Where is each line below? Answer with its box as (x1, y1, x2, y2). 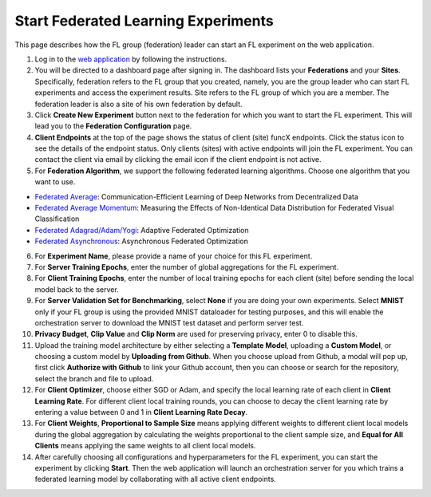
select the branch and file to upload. (34, 373, 154, 383)
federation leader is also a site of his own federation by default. (34, 99, 243, 108)
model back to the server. (34, 284, 119, 294)
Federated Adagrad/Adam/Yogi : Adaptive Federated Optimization (34, 225, 249, 235)
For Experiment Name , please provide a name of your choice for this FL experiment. (34, 251, 313, 261)
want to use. (34, 177, 76, 187)
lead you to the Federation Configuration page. (34, 121, 192, 131)
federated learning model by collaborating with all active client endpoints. (34, 475, 277, 484)
